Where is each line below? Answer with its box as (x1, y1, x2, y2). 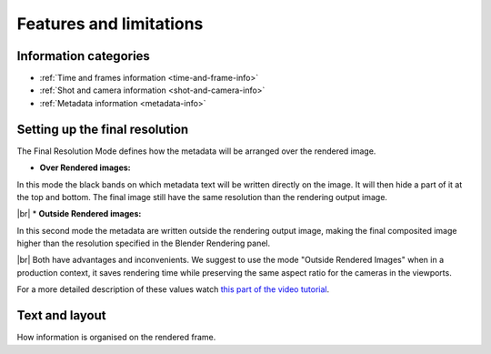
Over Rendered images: (39, 162, 131, 173)
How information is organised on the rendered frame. (16, 332, 216, 343)
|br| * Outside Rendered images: (16, 208, 142, 219)
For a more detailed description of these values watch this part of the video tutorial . (16, 284, 330, 295)
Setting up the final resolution (16, 121, 189, 137)
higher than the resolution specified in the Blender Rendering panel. (16, 238, 271, 249)
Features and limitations (16, 14, 204, 34)
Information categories (16, 48, 150, 64)
